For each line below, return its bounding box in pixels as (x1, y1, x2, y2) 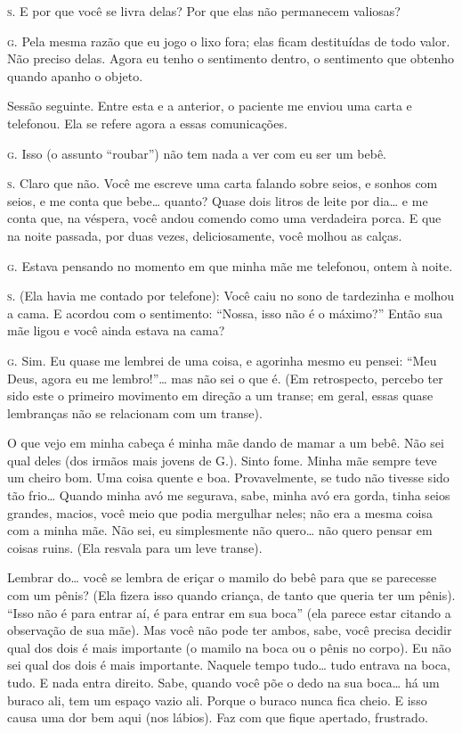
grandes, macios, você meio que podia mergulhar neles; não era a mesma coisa (7, 503, 434, 522)
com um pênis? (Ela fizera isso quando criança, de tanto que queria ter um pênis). (7, 586, 456, 605)
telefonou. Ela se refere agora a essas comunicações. (7, 113, 288, 132)
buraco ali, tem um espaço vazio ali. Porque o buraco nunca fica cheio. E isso (7, 690, 427, 709)
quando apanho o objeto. (7, 66, 143, 85)
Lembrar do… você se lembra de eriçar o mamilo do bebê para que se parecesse (7, 568, 437, 587)
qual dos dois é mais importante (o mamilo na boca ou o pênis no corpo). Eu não (7, 638, 451, 656)
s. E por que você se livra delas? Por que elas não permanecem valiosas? (7, 2, 401, 20)
